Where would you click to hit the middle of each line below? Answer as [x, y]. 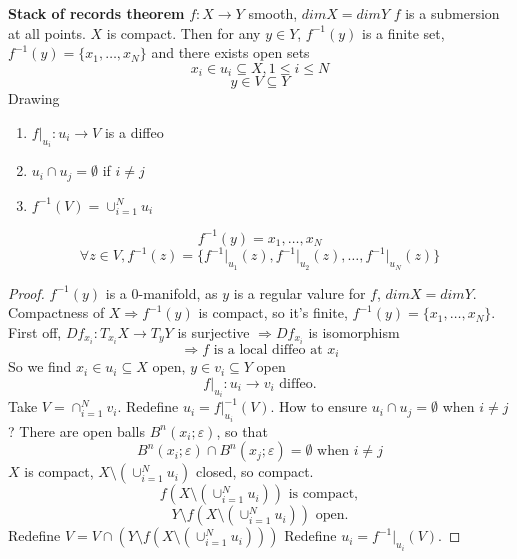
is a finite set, [403, 32]
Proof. [26, 292]
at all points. [47, 32]
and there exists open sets [230, 52]
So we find [40, 366]
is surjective [213, 331]
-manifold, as [178, 292]
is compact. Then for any [183, 32]
